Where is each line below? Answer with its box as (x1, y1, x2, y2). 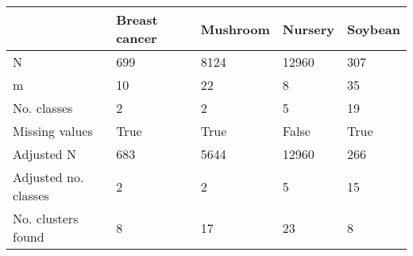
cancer (116, 29, 157, 47)
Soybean (347, 19, 400, 38)
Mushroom (200, 19, 270, 38)
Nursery (282, 19, 335, 38)
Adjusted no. (13, 168, 84, 186)
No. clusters (13, 209, 79, 227)
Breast (116, 10, 158, 29)
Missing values (13, 122, 93, 140)
